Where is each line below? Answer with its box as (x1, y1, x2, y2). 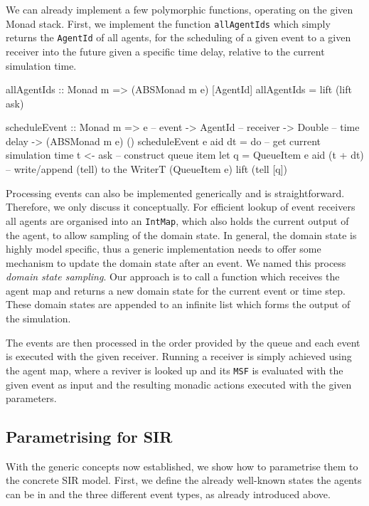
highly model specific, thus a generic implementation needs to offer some (6, 241, 321, 256)
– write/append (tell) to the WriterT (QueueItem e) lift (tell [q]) (6, 162, 288, 176)
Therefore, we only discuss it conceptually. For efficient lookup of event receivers (6, 199, 355, 214)
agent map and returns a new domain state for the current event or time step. (6, 283, 346, 297)
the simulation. (6, 311, 71, 326)
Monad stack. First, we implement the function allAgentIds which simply (6, 16, 331, 31)
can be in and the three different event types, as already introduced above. (6, 487, 331, 502)
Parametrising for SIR (6, 426, 173, 448)
